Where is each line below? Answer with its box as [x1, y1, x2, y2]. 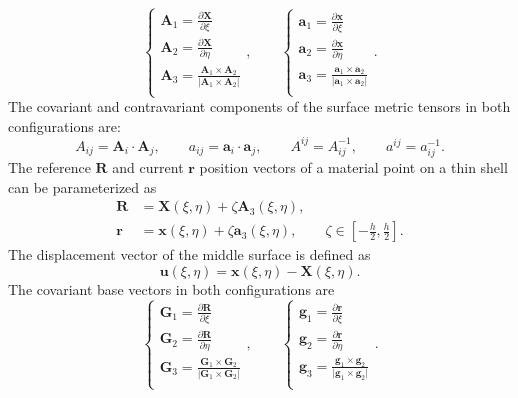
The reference [8, 157, 91, 178]
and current [112, 157, 184, 178]
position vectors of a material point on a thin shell [199, 157, 508, 178]
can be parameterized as [8, 176, 157, 197]
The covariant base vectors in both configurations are [8, 278, 335, 299]
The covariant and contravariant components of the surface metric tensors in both [8, 96, 511, 117]
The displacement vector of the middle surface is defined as [8, 244, 371, 265]
